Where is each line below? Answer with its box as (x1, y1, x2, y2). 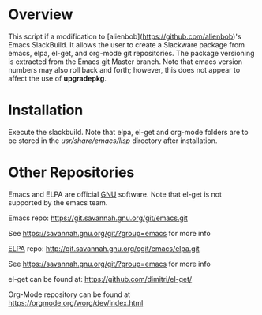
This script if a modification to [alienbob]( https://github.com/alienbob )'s (8, 32, 242, 41)
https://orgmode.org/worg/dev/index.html (8, 298, 144, 307)
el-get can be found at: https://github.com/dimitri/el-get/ (8, 274, 193, 283)
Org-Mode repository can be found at (8, 290, 131, 299)
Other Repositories (8, 163, 135, 182)
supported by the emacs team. (8, 197, 108, 207)
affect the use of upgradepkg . (8, 73, 107, 83)
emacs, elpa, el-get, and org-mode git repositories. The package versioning (8, 48, 255, 58)
